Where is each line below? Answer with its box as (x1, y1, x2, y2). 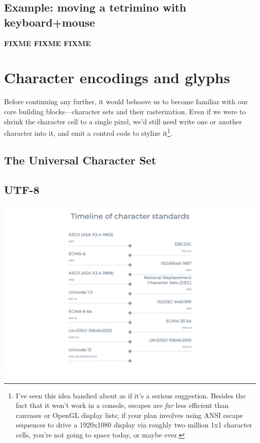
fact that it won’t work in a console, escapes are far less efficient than (15, 400, 229, 410)
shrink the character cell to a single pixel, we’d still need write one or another (4, 116, 242, 126)
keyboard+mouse (4, 14, 95, 30)
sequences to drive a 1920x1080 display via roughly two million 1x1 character (15, 419, 252, 430)
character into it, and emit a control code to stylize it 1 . (4, 126, 172, 138)
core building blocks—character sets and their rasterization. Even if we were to (4, 106, 246, 116)
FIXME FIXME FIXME (4, 38, 91, 48)
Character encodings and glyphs (4, 67, 230, 88)
